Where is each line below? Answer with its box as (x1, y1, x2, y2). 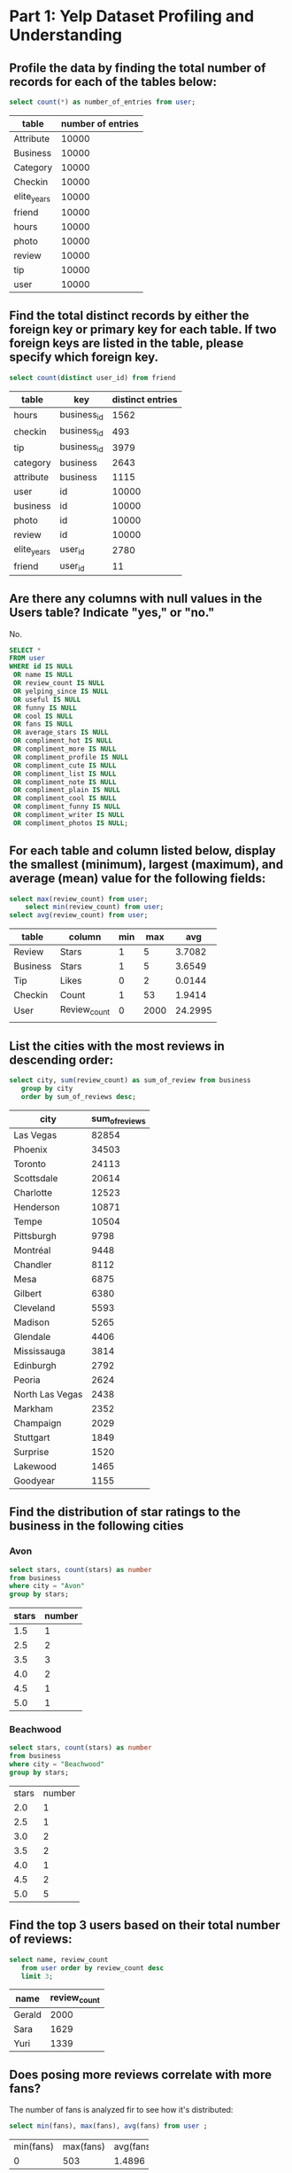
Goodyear (13, 1475, 56, 1486)
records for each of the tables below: (9, 74, 217, 90)
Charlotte (13, 1187, 53, 1198)
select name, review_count (9, 1955, 109, 1964)
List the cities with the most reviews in (9, 1039, 226, 1054)
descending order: (9, 1052, 113, 1067)
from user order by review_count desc (20, 1963, 165, 1973)
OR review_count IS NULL (12, 679, 104, 688)
